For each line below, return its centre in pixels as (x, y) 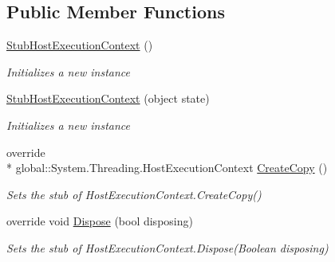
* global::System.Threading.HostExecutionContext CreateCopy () (167, 168)
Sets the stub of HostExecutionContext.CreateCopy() (134, 194)
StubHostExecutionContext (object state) (108, 98)
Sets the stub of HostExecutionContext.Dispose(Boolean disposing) (167, 247)
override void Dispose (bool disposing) (100, 221)
